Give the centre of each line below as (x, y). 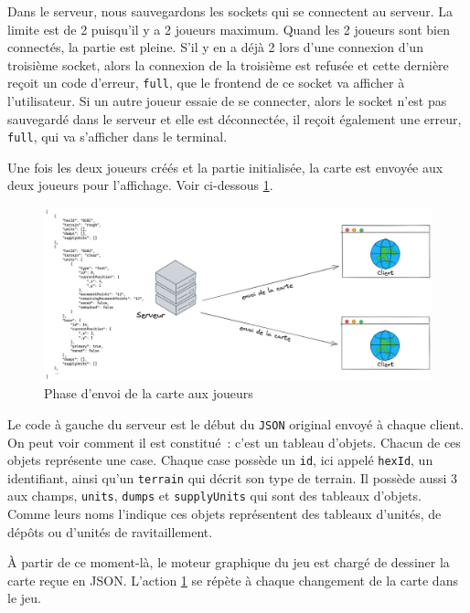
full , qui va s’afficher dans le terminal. (117, 137)
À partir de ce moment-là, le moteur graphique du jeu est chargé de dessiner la (229, 562)
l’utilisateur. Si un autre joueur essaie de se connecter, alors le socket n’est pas (227, 101)
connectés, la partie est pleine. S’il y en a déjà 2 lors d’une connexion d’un (215, 47)
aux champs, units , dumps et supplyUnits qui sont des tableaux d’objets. (214, 496)
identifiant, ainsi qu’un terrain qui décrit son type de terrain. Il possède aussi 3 (233, 477)
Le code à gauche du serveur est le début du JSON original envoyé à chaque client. (236, 423)
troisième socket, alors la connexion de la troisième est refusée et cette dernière (228, 64)
